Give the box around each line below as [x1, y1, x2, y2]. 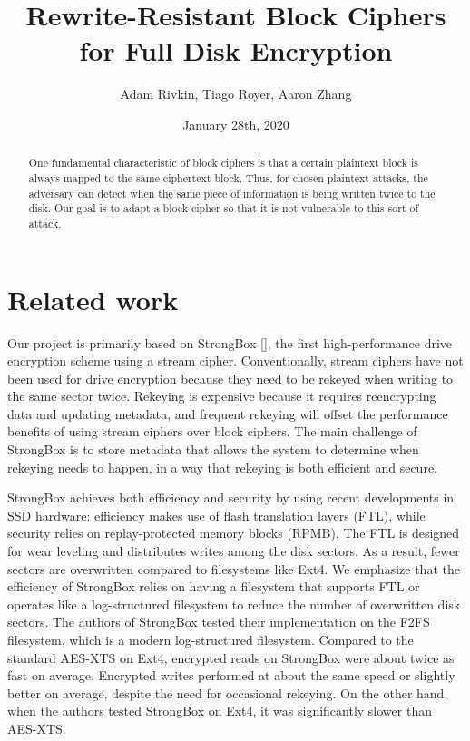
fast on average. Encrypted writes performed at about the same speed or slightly [7, 666, 455, 685]
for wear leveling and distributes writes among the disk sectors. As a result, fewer [7, 541, 460, 561]
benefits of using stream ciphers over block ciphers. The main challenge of [7, 422, 417, 441]
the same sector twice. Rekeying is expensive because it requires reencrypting [7, 386, 436, 405]
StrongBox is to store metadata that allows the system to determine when [7, 440, 419, 459]
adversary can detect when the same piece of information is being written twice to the [28, 185, 436, 200]
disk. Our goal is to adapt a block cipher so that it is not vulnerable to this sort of [28, 200, 419, 216]
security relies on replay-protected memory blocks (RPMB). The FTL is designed [7, 523, 460, 542]
